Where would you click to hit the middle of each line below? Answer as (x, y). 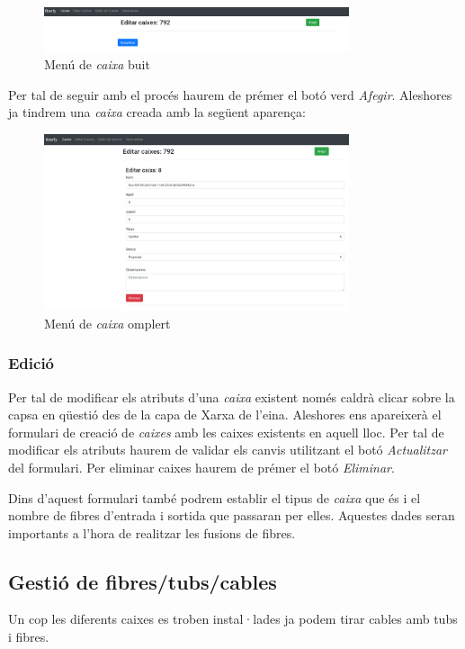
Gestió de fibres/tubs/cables (143, 581)
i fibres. (29, 637)
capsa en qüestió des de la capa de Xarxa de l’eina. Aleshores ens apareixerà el (225, 415)
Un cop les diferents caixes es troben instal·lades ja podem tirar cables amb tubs (233, 619)
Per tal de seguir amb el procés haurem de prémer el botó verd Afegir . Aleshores (230, 94)
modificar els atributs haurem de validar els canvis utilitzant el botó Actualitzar (228, 450)
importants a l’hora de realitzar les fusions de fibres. (152, 532)
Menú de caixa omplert (107, 323)
